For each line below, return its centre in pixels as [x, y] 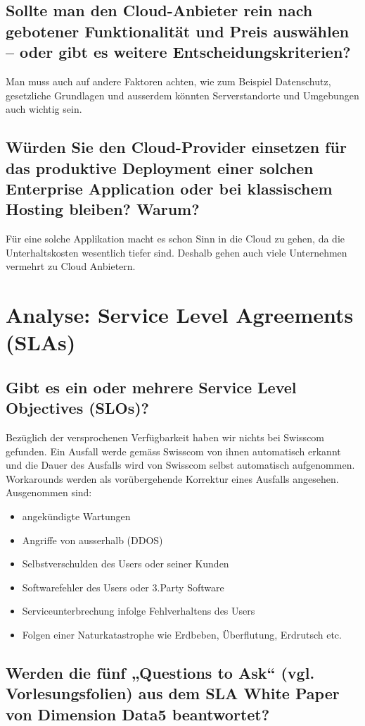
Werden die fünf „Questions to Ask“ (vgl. [160, 672]
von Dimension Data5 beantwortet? [138, 714]
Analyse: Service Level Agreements [180, 315]
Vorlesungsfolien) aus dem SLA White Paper [173, 693]
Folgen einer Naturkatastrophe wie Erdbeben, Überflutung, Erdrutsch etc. [182, 635]
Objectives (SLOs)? [78, 408]
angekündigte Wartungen [76, 516]
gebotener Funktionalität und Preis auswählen [178, 31]
